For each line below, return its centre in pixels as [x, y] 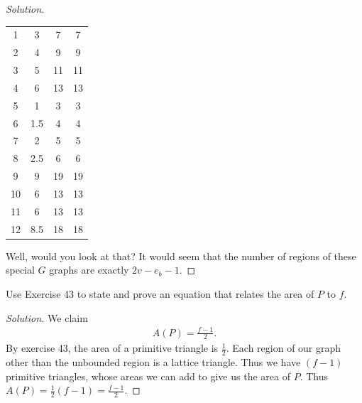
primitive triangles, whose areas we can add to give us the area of [148, 376]
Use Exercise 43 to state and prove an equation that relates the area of [160, 293]
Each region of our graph [287, 348]
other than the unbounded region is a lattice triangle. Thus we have [153, 362]
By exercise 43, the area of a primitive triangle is [112, 348]
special [20, 270]
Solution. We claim [47, 317]
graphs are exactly [89, 270]
